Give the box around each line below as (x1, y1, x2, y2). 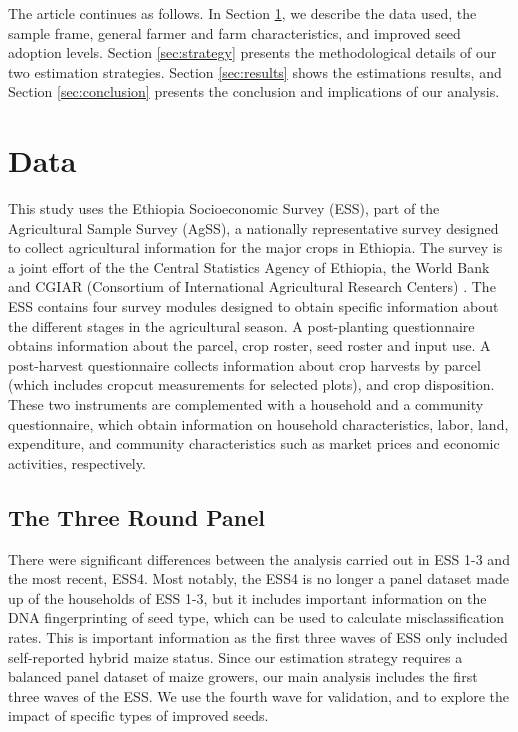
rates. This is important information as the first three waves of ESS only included (8, 626, 508, 647)
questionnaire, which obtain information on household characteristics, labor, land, (8, 413, 509, 434)
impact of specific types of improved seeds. (8, 705, 269, 726)
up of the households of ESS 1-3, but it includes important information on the (8, 587, 487, 608)
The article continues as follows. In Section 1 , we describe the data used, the (8, 3, 477, 23)
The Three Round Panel (8, 501, 265, 532)
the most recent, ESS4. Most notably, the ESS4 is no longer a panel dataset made (8, 568, 509, 589)
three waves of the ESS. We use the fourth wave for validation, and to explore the (8, 685, 510, 706)
